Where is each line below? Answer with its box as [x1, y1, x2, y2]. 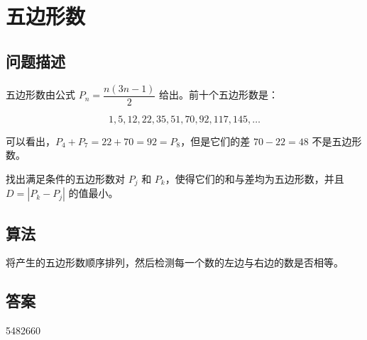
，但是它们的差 [180, 133, 251, 148]
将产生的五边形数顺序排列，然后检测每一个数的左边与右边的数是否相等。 [6, 255, 344, 270]
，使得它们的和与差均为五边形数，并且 [165, 171, 344, 186]
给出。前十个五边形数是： [159, 87, 279, 102]
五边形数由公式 [6, 87, 75, 102]
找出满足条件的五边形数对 [6, 171, 125, 186]
